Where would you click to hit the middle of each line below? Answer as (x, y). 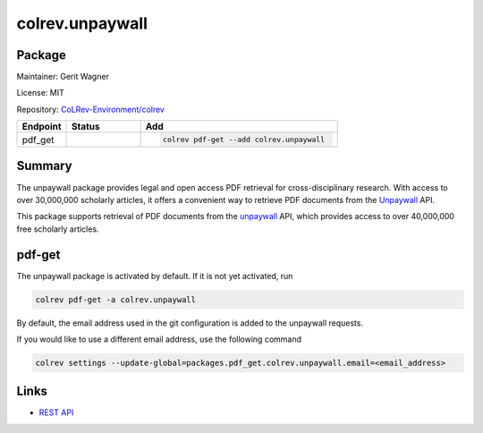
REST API (56, 412)
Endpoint (42, 127)
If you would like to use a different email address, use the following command (159, 339)
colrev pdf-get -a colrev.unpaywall (116, 299)
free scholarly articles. (58, 229)
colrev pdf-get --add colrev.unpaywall (244, 140)
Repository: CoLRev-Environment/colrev (91, 109)
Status (86, 127)
